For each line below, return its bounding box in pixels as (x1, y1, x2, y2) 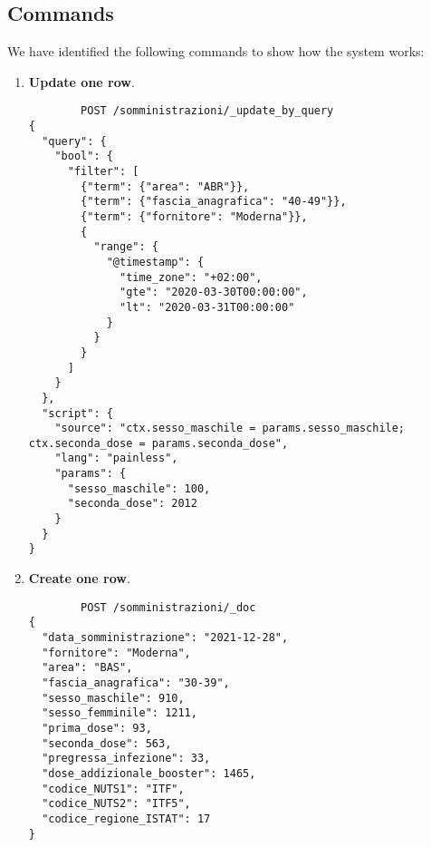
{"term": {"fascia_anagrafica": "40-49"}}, (81, 195, 347, 209)
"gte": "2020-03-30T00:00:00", (120, 286, 308, 299)
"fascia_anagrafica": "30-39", (42, 676, 230, 689)
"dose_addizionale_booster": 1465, (42, 766, 256, 780)
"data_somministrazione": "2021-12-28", (42, 630, 289, 644)
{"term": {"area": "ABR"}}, (81, 180, 250, 193)
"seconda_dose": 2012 (67, 497, 197, 511)
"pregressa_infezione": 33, (42, 752, 211, 765)
